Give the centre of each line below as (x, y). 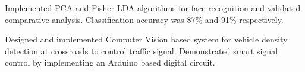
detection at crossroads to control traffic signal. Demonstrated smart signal (142, 50)
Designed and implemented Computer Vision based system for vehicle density (146, 39)
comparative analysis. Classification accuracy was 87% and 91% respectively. (144, 19)
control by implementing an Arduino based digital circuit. (110, 62)
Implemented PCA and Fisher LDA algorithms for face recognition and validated (153, 8)
